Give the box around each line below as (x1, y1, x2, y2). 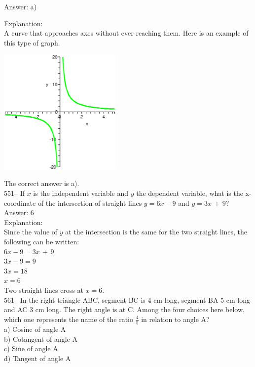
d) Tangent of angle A (4, 353, 71, 363)
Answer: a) (4, 1, 37, 11)
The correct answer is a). (4, 178, 79, 188)
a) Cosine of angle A (4, 324, 66, 334)
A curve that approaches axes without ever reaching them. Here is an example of (4, 28, 249, 38)
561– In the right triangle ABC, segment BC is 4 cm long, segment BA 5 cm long (4, 294, 250, 305)
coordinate (4, 197, 36, 208)
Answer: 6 (4, 207, 34, 218)
